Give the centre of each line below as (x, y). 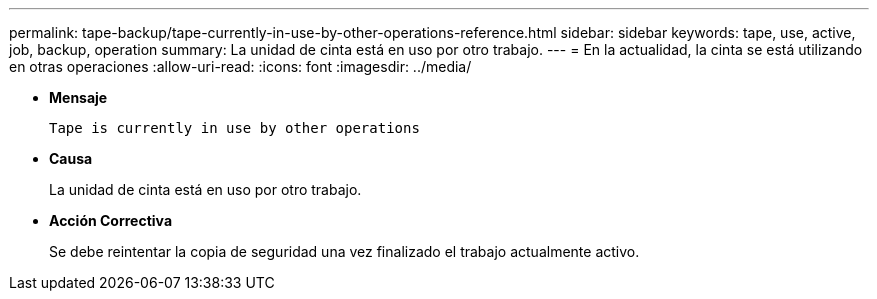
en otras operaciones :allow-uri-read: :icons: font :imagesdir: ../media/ (240, 66)
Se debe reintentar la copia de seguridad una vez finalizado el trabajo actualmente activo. (344, 251)
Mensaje (78, 97)
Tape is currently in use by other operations (234, 128)
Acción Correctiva (111, 220)
